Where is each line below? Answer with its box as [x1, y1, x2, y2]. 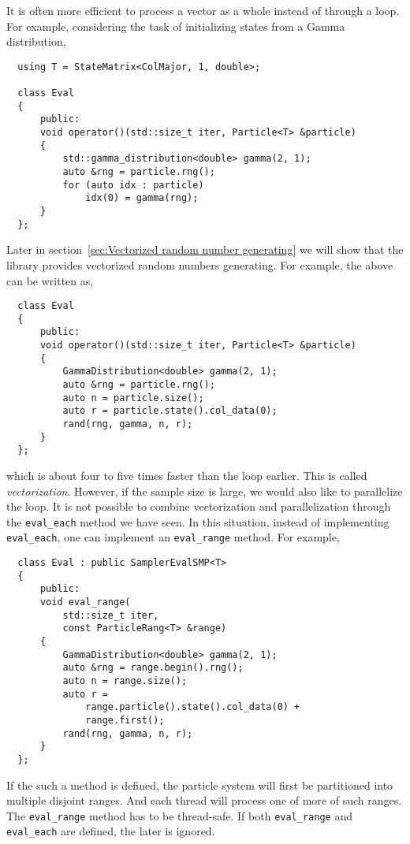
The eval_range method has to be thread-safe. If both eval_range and [6, 807, 352, 824]
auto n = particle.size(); [62, 392, 204, 403]
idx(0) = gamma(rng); [85, 192, 199, 204]
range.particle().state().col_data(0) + [85, 701, 300, 713]
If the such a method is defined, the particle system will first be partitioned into [6, 776, 393, 793]
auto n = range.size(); [62, 675, 188, 686]
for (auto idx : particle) [62, 179, 204, 191]
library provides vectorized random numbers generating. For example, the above [6, 256, 393, 273]
